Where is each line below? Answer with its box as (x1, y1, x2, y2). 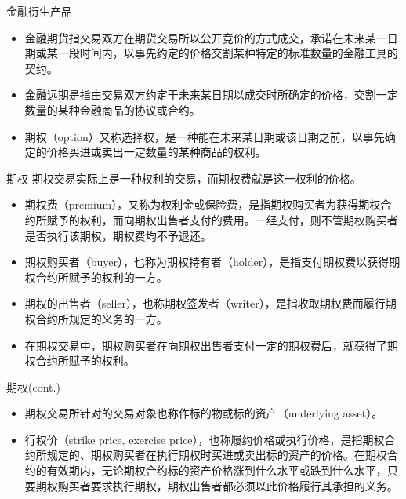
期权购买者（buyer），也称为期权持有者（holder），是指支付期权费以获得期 (24, 253, 401, 270)
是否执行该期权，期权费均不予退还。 (24, 227, 212, 243)
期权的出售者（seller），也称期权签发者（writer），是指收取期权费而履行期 (24, 295, 397, 311)
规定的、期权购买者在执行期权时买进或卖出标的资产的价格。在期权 (46, 446, 387, 463)
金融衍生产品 (6, 3, 72, 19)
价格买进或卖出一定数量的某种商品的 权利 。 (46, 144, 266, 160)
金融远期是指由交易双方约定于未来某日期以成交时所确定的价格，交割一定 (24, 86, 398, 103)
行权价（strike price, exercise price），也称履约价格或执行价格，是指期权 (24, 431, 385, 447)
